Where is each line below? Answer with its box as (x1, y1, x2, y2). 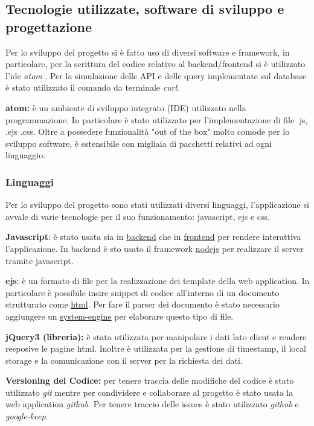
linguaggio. (5, 149, 46, 161)
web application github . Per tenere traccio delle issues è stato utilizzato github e (5, 398, 299, 410)
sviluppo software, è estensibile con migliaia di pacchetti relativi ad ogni (5, 137, 272, 149)
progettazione (5, 17, 92, 36)
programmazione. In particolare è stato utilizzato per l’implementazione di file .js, (5, 113, 308, 126)
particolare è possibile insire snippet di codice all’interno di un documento (5, 286, 280, 299)
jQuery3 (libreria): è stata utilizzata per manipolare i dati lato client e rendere (5, 330, 307, 343)
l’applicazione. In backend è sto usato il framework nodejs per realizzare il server (5, 242, 304, 254)
